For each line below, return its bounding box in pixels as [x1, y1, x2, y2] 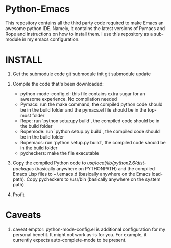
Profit [12, 191, 25, 198]
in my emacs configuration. [22, 36, 80, 42]
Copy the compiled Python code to [12, 160, 86, 166]
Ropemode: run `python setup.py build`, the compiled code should [20, 128, 160, 134]
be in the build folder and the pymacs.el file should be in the [20, 106, 146, 113]
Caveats [5, 209, 41, 221]
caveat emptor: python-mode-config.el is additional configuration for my [12, 226, 166, 232]
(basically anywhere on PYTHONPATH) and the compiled [35, 165, 155, 171]
